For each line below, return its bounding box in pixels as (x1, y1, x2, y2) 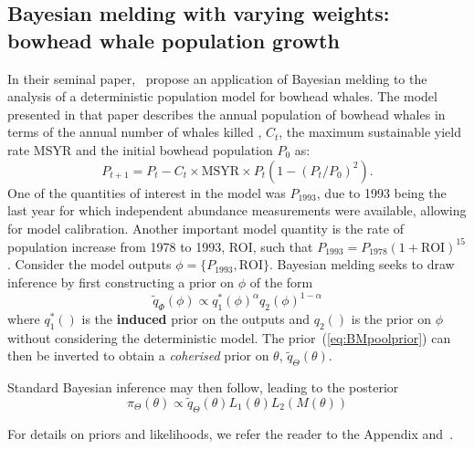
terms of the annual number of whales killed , (7, 122, 262, 141)
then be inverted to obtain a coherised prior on (7, 346, 269, 365)
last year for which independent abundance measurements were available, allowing (7, 201, 467, 220)
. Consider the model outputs (7, 255, 172, 274)
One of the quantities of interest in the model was (7, 183, 286, 202)
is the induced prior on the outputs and (81, 308, 311, 328)
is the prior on (351, 308, 432, 328)
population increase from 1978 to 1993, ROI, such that (7, 236, 313, 256)
